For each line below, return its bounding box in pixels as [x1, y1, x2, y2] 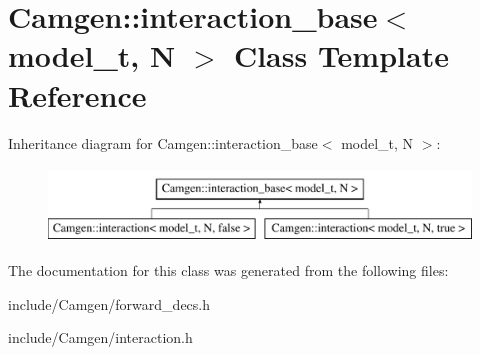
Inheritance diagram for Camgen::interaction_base [8, 132, 318, 153]
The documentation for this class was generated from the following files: [8, 260, 449, 281]
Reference [8, 74, 147, 115]
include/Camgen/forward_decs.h [8, 293, 211, 314]
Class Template [233, 35, 449, 76]
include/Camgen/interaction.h [8, 327, 193, 348]
